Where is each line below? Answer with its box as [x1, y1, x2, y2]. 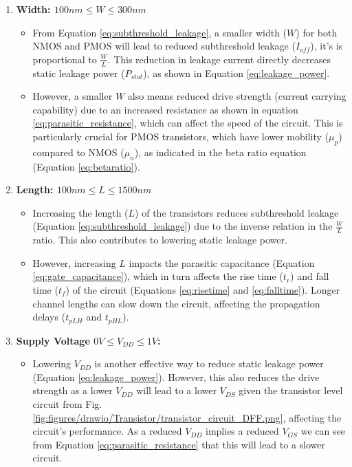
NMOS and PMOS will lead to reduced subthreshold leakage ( [32, 39, 296, 53]
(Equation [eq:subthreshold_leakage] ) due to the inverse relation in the [32, 219, 333, 233]
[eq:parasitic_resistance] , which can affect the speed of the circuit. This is [32, 116, 343, 130]
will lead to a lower [136, 383, 217, 398]
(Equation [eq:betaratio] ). [32, 159, 140, 173]
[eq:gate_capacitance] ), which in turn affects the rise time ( [32, 269, 283, 283]
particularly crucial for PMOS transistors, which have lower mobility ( [32, 129, 329, 143]
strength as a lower [32, 383, 113, 398]
